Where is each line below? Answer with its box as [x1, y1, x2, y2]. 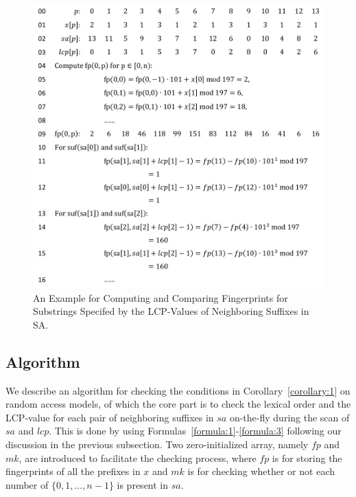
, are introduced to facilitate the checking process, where [19, 450, 257, 465]
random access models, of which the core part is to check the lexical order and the [5, 397, 351, 411]
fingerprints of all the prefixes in [5, 464, 141, 478]
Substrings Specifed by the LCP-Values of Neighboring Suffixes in [33, 304, 309, 318]
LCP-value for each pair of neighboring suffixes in [5, 410, 214, 424]
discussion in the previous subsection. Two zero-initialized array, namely [5, 437, 309, 451]
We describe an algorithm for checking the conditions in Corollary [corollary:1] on [5, 383, 351, 397]
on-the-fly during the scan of [229, 410, 350, 424]
